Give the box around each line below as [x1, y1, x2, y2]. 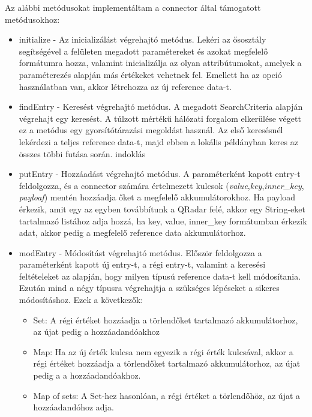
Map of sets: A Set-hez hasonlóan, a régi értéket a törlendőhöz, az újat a [33, 389, 301, 401]
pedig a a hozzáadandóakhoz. [33, 369, 141, 382]
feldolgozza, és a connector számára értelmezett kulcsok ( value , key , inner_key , [19, 179, 304, 191]
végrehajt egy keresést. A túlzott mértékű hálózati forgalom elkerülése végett [19, 112, 301, 124]
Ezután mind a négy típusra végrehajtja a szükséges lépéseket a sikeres [19, 281, 280, 294]
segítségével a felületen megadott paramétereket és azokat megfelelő [19, 44, 268, 57]
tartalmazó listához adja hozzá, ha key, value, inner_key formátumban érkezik [19, 214, 307, 227]
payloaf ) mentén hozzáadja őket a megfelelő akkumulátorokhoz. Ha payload [19, 191, 296, 203]
